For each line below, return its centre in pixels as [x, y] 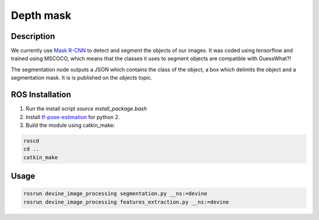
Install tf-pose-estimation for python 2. [73, 117]
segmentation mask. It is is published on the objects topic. [82, 78]
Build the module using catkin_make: [70, 125]
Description [33, 36]
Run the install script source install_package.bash [86, 109]
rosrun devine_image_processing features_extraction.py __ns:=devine [126, 202]
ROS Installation [41, 95]
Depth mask [41, 15]
